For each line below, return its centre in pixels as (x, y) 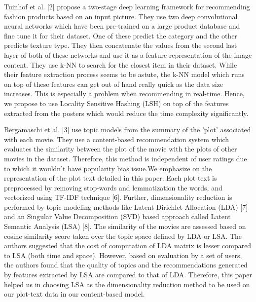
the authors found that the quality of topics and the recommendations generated (126, 265)
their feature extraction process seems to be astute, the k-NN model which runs (124, 74)
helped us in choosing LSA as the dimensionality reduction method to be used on (127, 284)
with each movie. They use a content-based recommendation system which (117, 139)
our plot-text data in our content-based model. (74, 294)
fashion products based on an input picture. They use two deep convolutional (121, 16)
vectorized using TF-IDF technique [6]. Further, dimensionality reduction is (118, 197)
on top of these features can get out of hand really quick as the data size (114, 84)
